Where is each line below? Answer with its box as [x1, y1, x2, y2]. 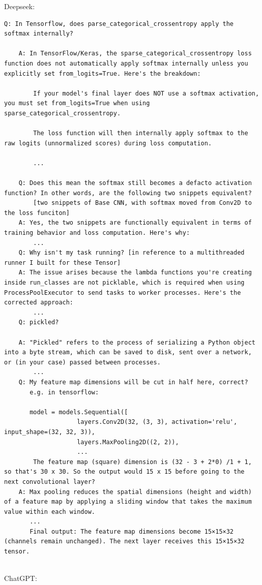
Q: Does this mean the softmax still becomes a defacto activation [18, 179, 252, 187]
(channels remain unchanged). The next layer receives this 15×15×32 [4, 538, 245, 545]
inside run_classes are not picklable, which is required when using [4, 279, 245, 287]
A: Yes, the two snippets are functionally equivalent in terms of [18, 219, 252, 227]
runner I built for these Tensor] [4, 259, 121, 266]
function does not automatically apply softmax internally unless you [4, 59, 248, 67]
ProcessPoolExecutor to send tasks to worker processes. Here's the [4, 289, 241, 296]
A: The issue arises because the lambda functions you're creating [18, 269, 252, 276]
